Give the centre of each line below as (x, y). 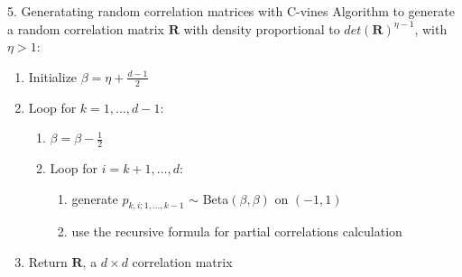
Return (48, 262)
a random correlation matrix (86, 28)
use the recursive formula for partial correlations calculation (237, 231)
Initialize (53, 76)
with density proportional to (262, 28)
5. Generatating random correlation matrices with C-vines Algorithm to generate (231, 11)
